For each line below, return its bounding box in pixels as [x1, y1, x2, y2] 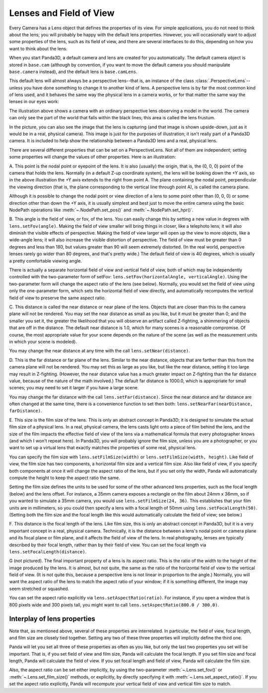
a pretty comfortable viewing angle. [9, 258, 82, 263]
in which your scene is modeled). [9, 339, 77, 345]
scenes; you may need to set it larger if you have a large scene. [9, 385, 139, 391]
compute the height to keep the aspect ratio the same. [9, 475, 120, 481]
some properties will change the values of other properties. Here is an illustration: [9, 154, 176, 160]
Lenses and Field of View [9, 7, 115, 18]
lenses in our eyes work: [9, 98, 59, 104]
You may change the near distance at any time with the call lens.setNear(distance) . [9, 348, 190, 354]
